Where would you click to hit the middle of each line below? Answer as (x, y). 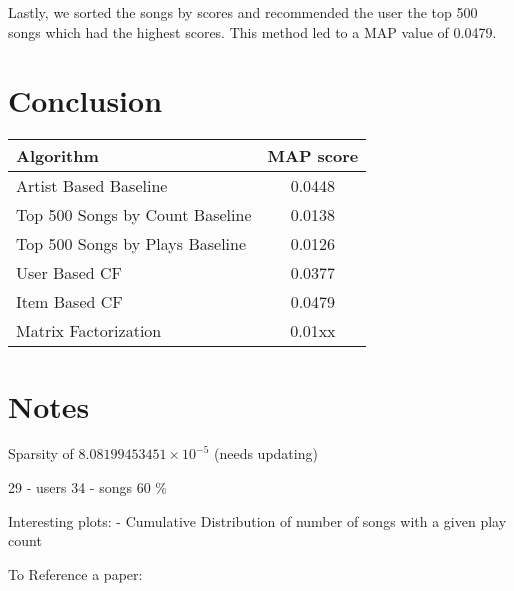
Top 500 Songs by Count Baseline (134, 215)
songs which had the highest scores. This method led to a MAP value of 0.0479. (252, 31)
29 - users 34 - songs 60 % (87, 487)
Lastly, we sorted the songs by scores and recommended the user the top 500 (243, 12)
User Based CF (69, 273)
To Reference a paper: (75, 573)
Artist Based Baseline (92, 186)
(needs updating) (265, 453)
